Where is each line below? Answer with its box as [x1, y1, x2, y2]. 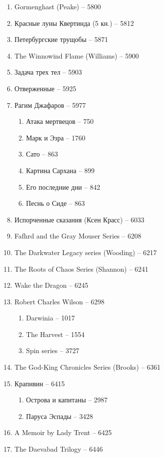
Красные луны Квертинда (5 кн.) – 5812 [14, 18, 134, 28]
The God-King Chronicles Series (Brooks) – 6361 [14, 362, 161, 372]
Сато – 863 [26, 149, 58, 159]
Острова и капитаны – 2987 [26, 395, 108, 405]
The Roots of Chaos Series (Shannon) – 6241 [14, 263, 148, 274]
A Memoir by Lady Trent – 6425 [14, 427, 112, 437]
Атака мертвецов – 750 [26, 116, 94, 126]
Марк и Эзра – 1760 [26, 132, 86, 142]
